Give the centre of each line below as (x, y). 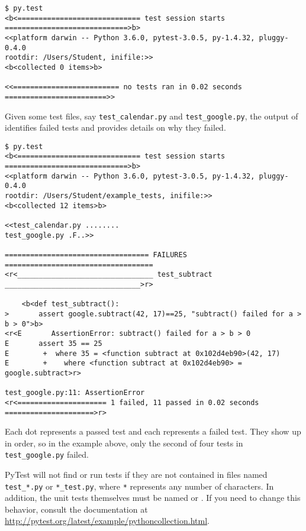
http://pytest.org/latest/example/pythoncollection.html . (107, 521)
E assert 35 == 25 (54, 343)
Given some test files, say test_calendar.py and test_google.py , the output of (152, 116)
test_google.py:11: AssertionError (75, 393)
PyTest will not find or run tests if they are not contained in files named (136, 475)
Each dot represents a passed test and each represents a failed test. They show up (153, 431)
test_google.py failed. (47, 454)
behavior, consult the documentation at (76, 509)
